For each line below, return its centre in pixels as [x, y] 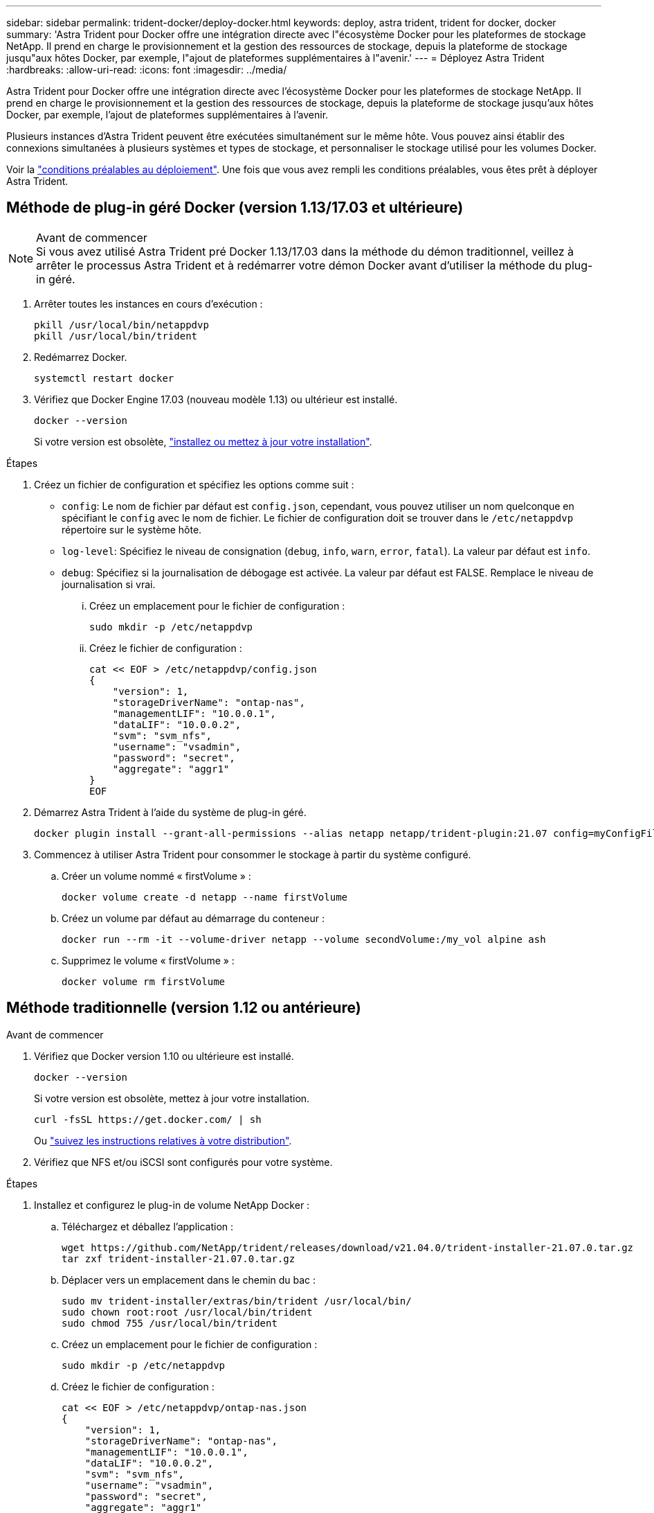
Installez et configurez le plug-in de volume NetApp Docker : [172, 1205]
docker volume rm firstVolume [144, 981]
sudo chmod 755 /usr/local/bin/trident [170, 1323]
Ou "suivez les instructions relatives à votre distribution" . [163, 1140]
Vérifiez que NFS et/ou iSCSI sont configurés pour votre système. [183, 1162]
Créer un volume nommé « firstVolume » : [156, 876]
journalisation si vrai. [109, 584]
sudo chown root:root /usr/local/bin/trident [187, 1312]
